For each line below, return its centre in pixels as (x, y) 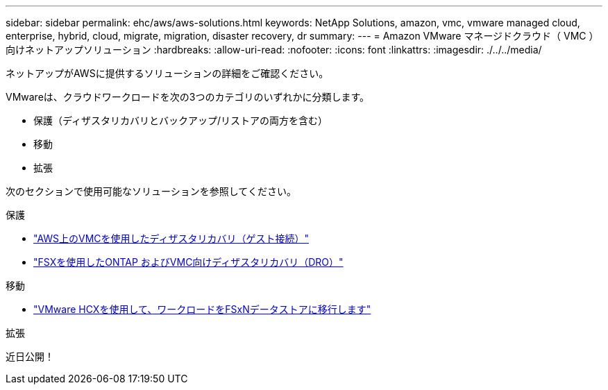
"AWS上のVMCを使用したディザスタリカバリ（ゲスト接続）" (171, 238)
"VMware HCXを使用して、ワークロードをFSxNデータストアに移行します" (202, 309)
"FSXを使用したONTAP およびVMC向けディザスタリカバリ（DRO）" (188, 262)
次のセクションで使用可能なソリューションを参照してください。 (151, 191)
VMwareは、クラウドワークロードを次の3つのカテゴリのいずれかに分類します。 (188, 97)
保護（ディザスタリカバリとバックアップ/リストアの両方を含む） (180, 120)
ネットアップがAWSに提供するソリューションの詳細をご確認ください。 (167, 73)
